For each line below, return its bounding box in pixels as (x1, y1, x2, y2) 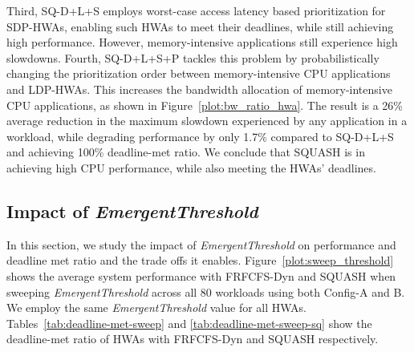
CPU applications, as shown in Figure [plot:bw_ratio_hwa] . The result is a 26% (6, 96, 404, 113)
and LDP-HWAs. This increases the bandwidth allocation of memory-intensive (6, 80, 392, 97)
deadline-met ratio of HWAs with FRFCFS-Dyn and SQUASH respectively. (6, 330, 379, 347)
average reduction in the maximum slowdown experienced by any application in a (6, 112, 408, 129)
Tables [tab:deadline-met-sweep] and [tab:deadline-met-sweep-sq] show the (6, 314, 372, 331)
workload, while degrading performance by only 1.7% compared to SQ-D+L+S (6, 127, 394, 144)
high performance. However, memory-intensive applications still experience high (6, 34, 398, 51)
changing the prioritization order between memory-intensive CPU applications (6, 65, 391, 82)
